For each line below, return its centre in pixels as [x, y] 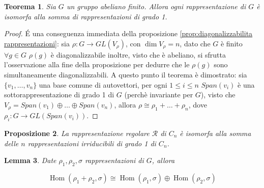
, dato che [195, 43]
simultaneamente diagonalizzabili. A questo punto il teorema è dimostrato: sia [126, 74]
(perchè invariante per [159, 95]
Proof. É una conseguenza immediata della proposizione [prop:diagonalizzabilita [128, 33]
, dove [198, 104]
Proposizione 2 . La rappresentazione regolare [77, 133]
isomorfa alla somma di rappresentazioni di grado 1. [86, 16]
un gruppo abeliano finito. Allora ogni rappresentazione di [156, 6]
